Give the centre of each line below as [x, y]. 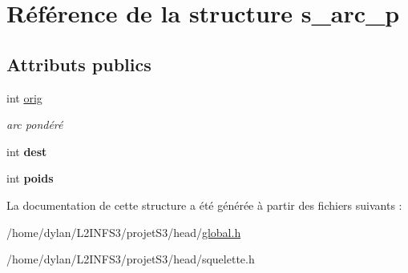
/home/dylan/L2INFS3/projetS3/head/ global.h [124, 232]
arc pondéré [35, 124]
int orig [24, 97]
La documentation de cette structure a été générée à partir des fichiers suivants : [204, 205]
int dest [27, 151]
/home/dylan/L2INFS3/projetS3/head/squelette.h [131, 259]
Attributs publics [79, 64]
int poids [30, 178]
